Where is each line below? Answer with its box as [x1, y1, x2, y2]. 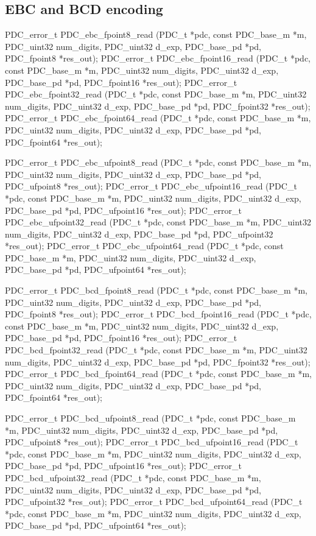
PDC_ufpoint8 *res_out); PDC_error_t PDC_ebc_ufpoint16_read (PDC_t [5, 180, 297, 192]
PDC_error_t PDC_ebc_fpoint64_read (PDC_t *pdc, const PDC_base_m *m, [5, 111, 311, 124]
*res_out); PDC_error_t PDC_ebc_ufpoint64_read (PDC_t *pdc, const [5, 239, 284, 252]
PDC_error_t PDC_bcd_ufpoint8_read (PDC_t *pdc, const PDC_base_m [5, 412, 296, 425]
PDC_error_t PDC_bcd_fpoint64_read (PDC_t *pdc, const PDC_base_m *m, [5, 367, 312, 380]
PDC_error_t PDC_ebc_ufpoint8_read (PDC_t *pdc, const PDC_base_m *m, [5, 156, 312, 169]
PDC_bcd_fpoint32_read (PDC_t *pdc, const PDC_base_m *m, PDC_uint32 [5, 344, 307, 356]
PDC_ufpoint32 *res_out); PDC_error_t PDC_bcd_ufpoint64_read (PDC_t [5, 495, 303, 508]
